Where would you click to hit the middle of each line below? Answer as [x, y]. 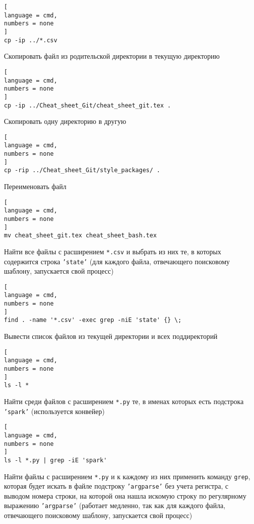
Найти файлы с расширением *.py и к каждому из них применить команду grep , [127, 476]
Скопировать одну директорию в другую [65, 121]
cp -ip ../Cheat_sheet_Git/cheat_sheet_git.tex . [88, 105]
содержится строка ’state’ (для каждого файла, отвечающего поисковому [117, 261]
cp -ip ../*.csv [31, 40]
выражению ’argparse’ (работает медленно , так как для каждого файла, [115, 505]
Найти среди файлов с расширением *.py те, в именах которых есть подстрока [124, 401]
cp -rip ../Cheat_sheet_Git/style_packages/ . [82, 170]
